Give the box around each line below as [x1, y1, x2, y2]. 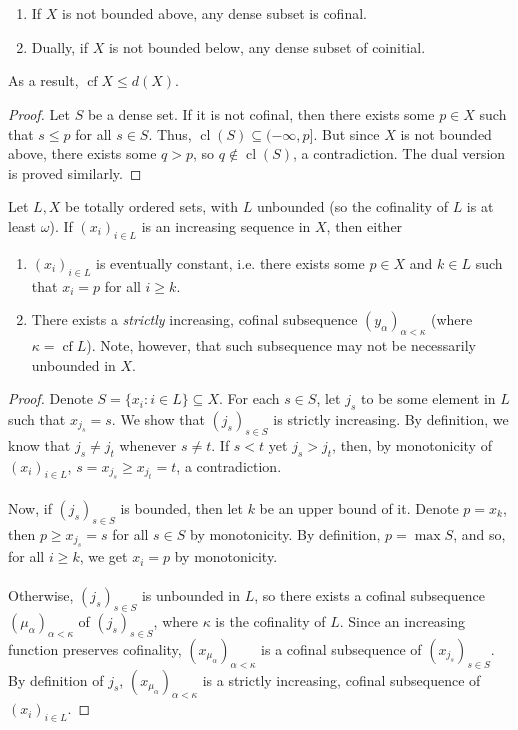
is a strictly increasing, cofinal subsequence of [202, 669, 481, 690]
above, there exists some [8, 143, 157, 164]
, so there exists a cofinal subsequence [254, 585, 485, 606]
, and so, [453, 523, 506, 544]
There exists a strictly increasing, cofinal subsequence [31, 309, 358, 330]
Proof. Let [8, 103, 70, 124]
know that [8, 434, 71, 455]
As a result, [8, 70, 79, 91]
